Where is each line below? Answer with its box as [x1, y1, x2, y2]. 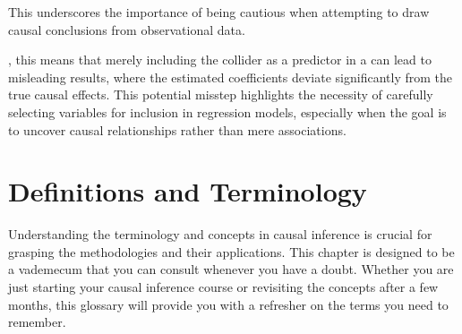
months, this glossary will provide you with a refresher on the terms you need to [8, 295, 449, 313]
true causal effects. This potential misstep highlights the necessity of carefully [8, 85, 433, 104]
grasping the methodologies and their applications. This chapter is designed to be [8, 242, 455, 261]
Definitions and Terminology [8, 173, 367, 210]
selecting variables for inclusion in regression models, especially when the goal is [8, 102, 447, 121]
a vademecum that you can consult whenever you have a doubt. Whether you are [8, 260, 454, 278]
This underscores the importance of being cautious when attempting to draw [8, 3, 430, 21]
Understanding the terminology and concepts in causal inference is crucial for [8, 225, 432, 244]
